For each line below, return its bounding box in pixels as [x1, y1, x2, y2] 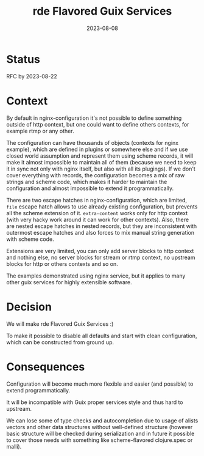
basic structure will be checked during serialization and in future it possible [6, 430, 195, 437]
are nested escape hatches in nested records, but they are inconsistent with [6, 222, 197, 230]
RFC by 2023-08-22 [6, 72, 58, 80]
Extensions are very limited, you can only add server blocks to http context [6, 247, 194, 254]
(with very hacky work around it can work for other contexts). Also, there [6, 216, 189, 223]
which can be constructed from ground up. [6, 338, 114, 346]
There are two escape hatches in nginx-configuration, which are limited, [6, 196, 188, 204]
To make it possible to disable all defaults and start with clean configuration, [6, 332, 197, 339]
